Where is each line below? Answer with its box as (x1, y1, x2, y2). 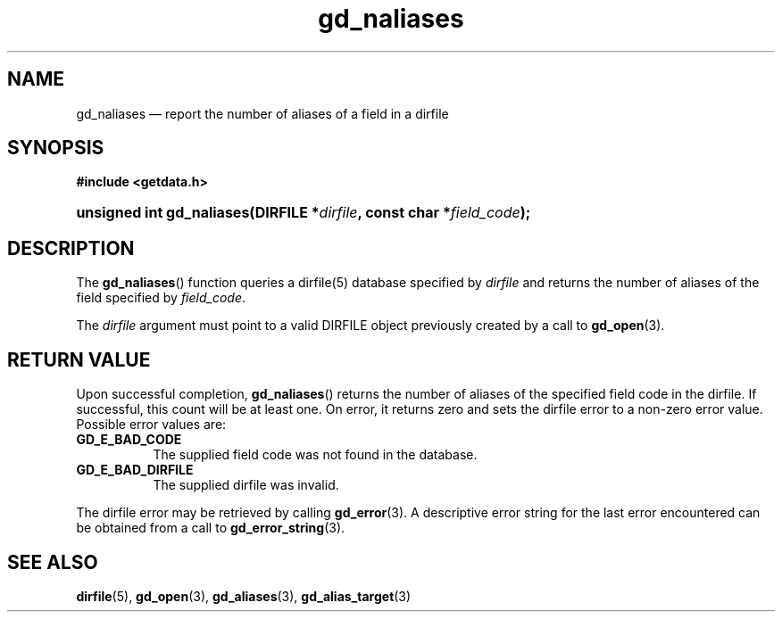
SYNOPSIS (7, 136, 104, 160)
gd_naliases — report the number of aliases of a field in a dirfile (76, 105, 449, 121)
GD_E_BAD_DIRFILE (76, 462, 194, 478)
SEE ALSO (7, 550, 98, 574)
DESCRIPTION (7, 236, 135, 260)
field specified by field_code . (76, 290, 246, 306)
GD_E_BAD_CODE (76, 432, 182, 448)
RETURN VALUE (7, 348, 151, 371)
